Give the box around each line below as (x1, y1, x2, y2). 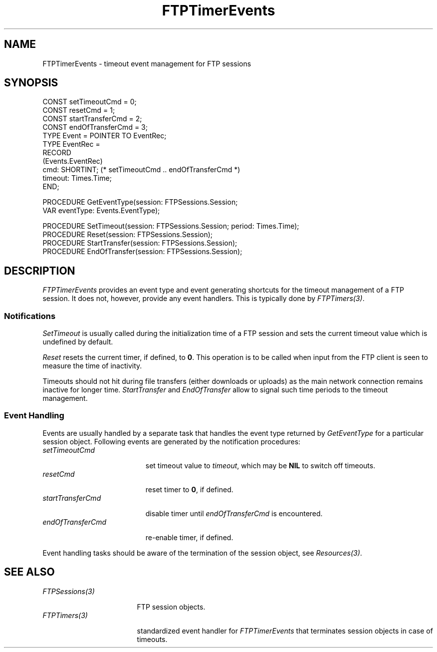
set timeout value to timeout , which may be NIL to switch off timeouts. (145, 461, 376, 470)
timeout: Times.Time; (42, 174, 112, 183)
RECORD (42, 148, 71, 157)
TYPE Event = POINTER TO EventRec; (42, 131, 167, 140)
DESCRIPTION (4, 264, 75, 277)
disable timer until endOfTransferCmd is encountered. (145, 509, 323, 518)
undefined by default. (42, 337, 113, 346)
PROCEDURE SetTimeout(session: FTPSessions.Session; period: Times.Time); (42, 222, 299, 231)
